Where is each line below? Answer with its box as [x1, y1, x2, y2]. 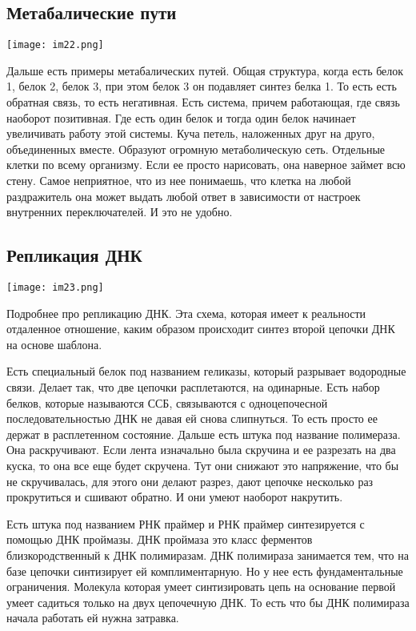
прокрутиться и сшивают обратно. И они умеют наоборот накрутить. [6, 488, 343, 505]
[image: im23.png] [6, 282, 104, 293]
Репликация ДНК [6, 243, 142, 267]
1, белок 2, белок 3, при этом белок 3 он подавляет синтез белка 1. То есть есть [6, 78, 397, 94]
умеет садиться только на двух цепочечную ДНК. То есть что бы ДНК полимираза [6, 593, 410, 610]
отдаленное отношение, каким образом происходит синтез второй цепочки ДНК [6, 320, 395, 337]
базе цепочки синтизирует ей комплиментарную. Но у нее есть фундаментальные [6, 562, 403, 579]
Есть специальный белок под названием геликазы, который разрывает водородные [6, 363, 406, 380]
